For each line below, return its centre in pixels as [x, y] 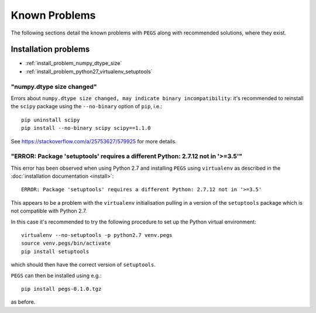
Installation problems [50, 49]
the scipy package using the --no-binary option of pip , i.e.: [87, 106]
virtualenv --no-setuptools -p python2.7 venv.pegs [97, 235]
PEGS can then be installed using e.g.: [56, 276]
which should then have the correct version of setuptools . [83, 265]
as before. [23, 302]
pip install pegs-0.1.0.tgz [61, 289]
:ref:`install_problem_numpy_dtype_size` [74, 63]
